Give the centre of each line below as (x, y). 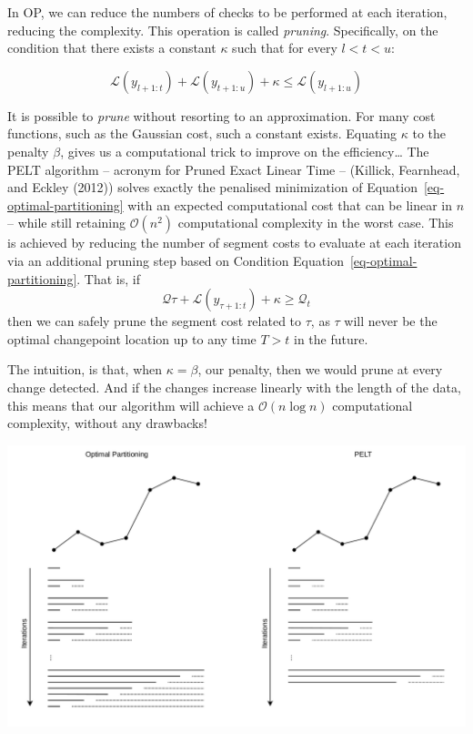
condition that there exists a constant (112, 48)
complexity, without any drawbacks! (107, 423)
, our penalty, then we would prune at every (320, 369)
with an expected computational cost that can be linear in (290, 204)
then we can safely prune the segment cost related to (155, 321)
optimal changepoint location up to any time (132, 338)
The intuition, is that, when (85, 369)
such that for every (285, 48)
